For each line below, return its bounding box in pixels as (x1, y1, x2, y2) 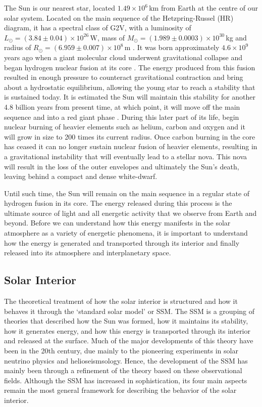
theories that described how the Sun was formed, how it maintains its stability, (4, 315, 248, 326)
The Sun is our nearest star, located (4, 3, 116, 13)
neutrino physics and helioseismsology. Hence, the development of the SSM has (4, 355, 248, 366)
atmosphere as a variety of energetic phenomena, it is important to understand (4, 228, 248, 238)
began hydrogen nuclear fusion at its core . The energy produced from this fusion (4, 62, 255, 72)
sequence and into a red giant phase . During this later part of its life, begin (4, 111, 239, 122)
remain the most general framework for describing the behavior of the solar (4, 385, 237, 395)
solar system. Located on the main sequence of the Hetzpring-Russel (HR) (4, 12, 234, 23)
